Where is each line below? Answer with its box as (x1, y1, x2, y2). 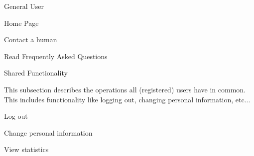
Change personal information (4, 127, 93, 138)
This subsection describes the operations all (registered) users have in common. (4, 84, 246, 94)
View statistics (4, 144, 49, 155)
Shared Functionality (4, 68, 68, 78)
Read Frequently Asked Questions (4, 51, 108, 61)
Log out (4, 111, 28, 121)
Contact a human (4, 34, 57, 45)
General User (4, 1, 44, 11)
